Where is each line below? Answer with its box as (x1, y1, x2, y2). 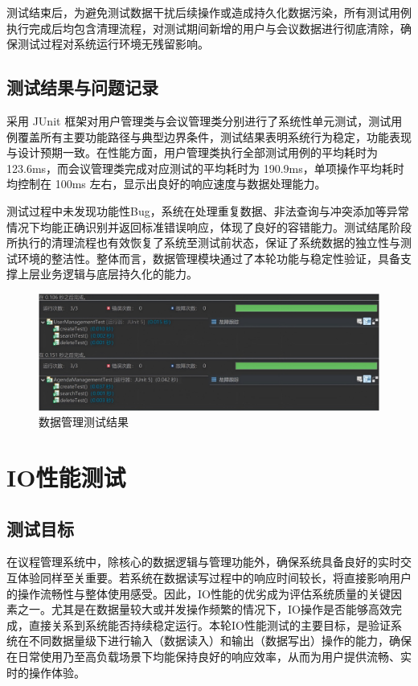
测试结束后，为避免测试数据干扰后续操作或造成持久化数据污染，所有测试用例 (6, 4, 412, 20)
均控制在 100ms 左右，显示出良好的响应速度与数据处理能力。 (6, 175, 326, 192)
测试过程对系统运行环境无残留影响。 (17, 35, 209, 52)
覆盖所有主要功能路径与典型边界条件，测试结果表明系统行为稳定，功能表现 (17, 128, 412, 145)
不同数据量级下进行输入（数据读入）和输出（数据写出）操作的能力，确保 (28, 632, 412, 649)
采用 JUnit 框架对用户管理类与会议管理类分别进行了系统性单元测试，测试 (6, 112, 391, 129)
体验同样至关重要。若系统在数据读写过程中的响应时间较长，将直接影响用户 (17, 569, 412, 586)
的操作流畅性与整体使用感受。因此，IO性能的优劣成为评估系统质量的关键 (6, 585, 391, 602)
